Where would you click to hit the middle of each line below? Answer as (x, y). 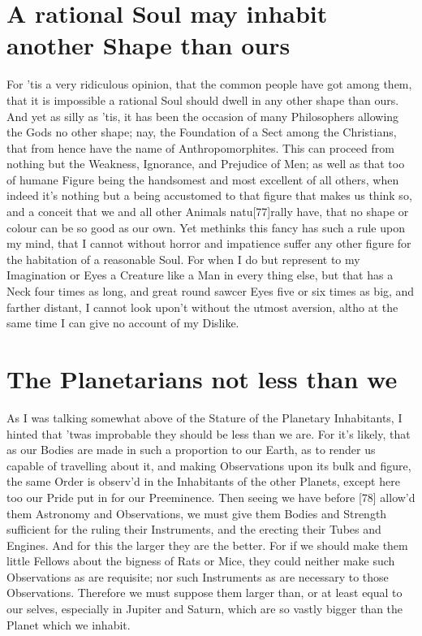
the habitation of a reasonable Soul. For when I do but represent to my (183, 259)
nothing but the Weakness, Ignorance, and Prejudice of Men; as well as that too (206, 164)
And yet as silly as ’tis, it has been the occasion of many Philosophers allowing (203, 116)
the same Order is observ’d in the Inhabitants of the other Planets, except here (203, 481)
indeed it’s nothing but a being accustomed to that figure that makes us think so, (209, 195)
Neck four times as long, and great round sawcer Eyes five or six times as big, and (211, 291)
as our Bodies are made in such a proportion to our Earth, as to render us (191, 450)
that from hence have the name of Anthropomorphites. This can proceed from (200, 147)
